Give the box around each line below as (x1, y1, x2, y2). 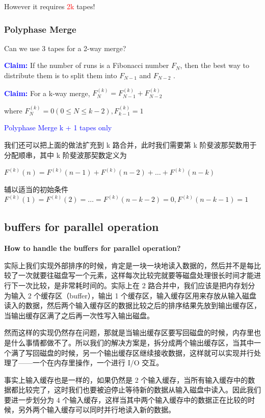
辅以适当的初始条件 (4, 183, 68, 194)
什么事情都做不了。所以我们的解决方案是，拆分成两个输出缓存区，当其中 (11, 337, 254, 347)
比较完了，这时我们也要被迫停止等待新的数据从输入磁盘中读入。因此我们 (18, 384, 261, 395)
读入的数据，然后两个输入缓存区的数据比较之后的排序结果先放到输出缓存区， (4, 300, 261, 311)
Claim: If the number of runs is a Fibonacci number (4, 60, 169, 71)
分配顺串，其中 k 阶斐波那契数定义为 (4, 149, 127, 160)
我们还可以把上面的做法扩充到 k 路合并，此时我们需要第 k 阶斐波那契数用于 (4, 140, 257, 150)
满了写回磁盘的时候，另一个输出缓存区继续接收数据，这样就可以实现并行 (11, 347, 254, 358)
